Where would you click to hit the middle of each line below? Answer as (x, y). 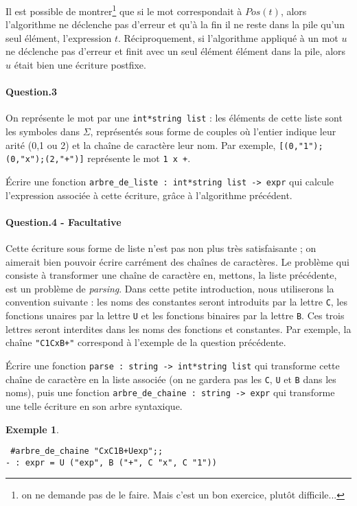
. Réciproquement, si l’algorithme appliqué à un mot (228, 37)
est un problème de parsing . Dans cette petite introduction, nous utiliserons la (170, 288)
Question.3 (32, 92)
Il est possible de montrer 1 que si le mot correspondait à (124, 10)
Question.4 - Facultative (64, 221)
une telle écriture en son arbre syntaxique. (94, 405)
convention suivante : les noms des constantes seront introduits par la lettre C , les (176, 302)
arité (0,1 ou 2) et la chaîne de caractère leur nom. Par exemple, (141, 145)
